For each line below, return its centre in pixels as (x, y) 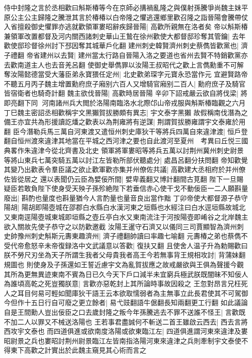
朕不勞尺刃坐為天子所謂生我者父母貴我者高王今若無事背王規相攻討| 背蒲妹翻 (125, 255)
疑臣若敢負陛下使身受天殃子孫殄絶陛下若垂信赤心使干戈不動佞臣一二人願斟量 (126, 188)
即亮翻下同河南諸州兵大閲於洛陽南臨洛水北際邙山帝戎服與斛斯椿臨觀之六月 (125, 102)
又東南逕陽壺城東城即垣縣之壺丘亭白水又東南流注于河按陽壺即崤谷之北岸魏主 (126, 217)
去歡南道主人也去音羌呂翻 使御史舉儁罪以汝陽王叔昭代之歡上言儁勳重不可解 (124, 64)
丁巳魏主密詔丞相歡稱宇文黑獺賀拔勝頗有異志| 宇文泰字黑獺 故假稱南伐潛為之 (126, 112)
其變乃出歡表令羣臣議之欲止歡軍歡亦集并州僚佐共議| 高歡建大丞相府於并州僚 (125, 169)
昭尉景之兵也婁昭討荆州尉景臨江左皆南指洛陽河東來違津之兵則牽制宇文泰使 (123, 340)
